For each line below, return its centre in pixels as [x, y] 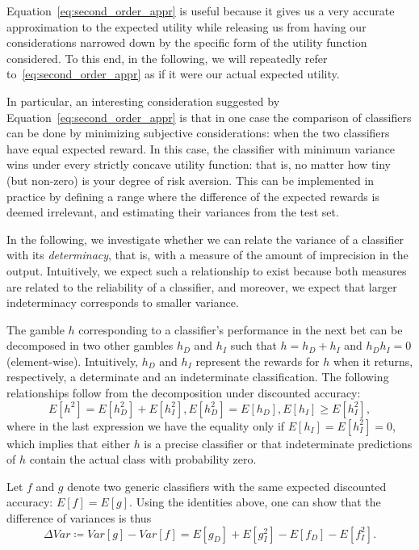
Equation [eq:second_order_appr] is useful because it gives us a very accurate [201, 10]
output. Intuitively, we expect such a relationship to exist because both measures [207, 270]
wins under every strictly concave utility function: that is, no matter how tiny [199, 164]
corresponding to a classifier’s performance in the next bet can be [241, 329]
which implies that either [68, 443]
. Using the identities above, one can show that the [255, 502]
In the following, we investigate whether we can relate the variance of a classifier [205, 239]
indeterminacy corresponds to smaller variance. [123, 302]
